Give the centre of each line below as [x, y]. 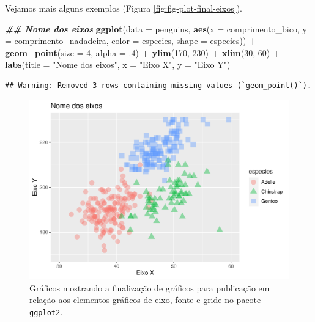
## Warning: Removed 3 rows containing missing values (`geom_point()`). [158, 85]
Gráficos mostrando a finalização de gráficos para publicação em [150, 287]
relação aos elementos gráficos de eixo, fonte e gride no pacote [145, 300]
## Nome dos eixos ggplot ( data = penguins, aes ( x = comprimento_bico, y [156, 28]
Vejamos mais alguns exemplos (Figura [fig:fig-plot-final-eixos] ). [124, 8]
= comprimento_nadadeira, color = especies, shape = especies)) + [131, 41]
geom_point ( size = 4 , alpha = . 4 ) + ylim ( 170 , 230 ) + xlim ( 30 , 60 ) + [143, 52]
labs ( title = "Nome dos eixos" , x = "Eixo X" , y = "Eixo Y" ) [118, 64]
